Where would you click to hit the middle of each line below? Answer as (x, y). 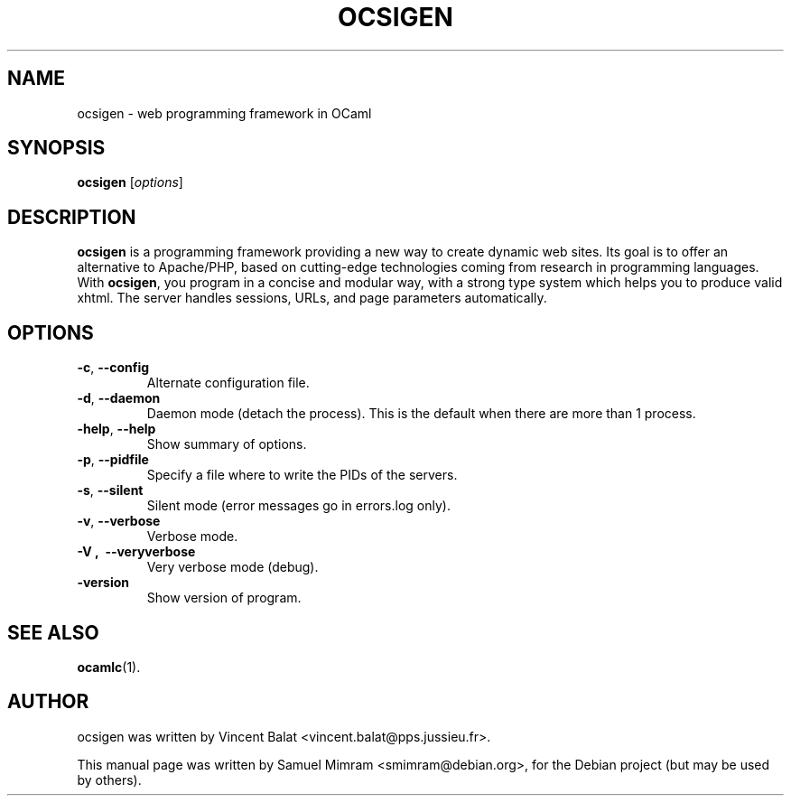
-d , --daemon (119, 398)
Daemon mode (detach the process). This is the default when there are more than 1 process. (421, 414)
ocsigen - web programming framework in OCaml (224, 113)
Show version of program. (224, 598)
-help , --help (116, 429)
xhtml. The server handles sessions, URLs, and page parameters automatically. (312, 298)
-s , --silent (110, 490)
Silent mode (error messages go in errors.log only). (298, 506)
